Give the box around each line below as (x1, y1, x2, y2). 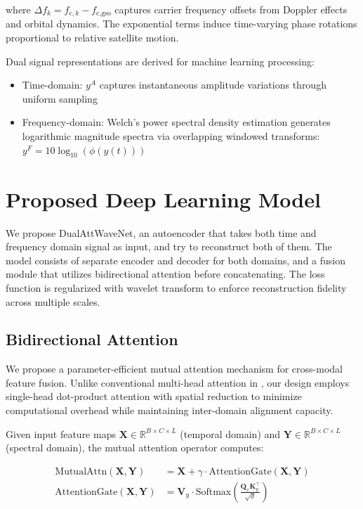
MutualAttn (55, 466, 107, 477)
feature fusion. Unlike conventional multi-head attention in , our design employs (6, 375, 350, 389)
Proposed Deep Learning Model (6, 184, 321, 213)
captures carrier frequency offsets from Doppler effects (114, 2, 348, 16)
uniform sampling (22, 91, 98, 105)
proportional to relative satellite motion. (6, 30, 179, 45)
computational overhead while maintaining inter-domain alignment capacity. (6, 403, 334, 418)
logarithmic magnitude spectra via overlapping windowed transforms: (22, 129, 320, 143)
